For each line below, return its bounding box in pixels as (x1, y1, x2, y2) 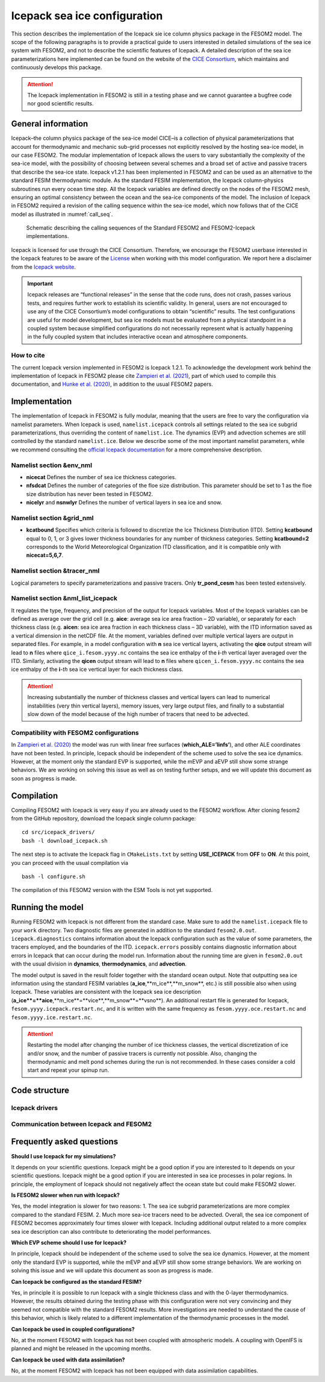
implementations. (26, 233, 69, 240)
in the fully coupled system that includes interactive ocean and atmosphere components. (27, 333, 248, 341)
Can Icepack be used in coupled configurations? (11, 1325, 135, 1333)
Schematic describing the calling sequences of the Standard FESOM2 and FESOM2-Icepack (26, 224, 255, 231)
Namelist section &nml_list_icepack (11, 594, 117, 603)
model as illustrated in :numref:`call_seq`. (11, 210, 113, 218)
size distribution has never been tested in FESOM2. (26, 490, 153, 497)
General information (11, 119, 88, 129)
